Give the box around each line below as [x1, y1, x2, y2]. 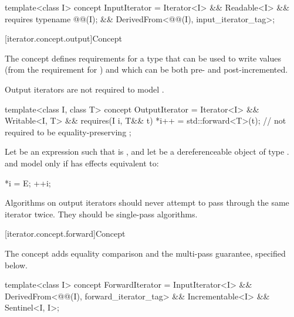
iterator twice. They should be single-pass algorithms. [5, 207, 198, 220]
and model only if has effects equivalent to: [5, 156, 159, 169]
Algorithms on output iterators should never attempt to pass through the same [5, 196, 289, 209]
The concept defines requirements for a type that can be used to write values [5, 52, 281, 64]
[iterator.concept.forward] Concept [5, 227, 126, 240]
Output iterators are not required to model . [5, 83, 164, 95]
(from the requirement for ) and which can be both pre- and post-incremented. [5, 63, 288, 76]
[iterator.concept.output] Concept [5, 32, 123, 45]
